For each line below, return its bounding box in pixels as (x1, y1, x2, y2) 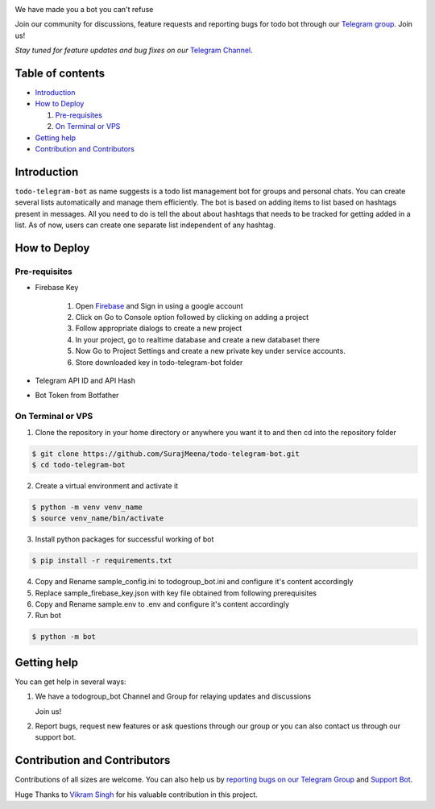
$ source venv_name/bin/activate (31, 514, 164, 523)
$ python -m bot (31, 633, 97, 641)
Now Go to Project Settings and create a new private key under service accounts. (75, 346, 346, 356)
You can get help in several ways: (14, 677, 126, 687)
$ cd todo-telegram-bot (31, 460, 126, 469)
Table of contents (14, 66, 105, 80)
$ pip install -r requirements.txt (31, 556, 172, 566)
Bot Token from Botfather (35, 391, 119, 400)
